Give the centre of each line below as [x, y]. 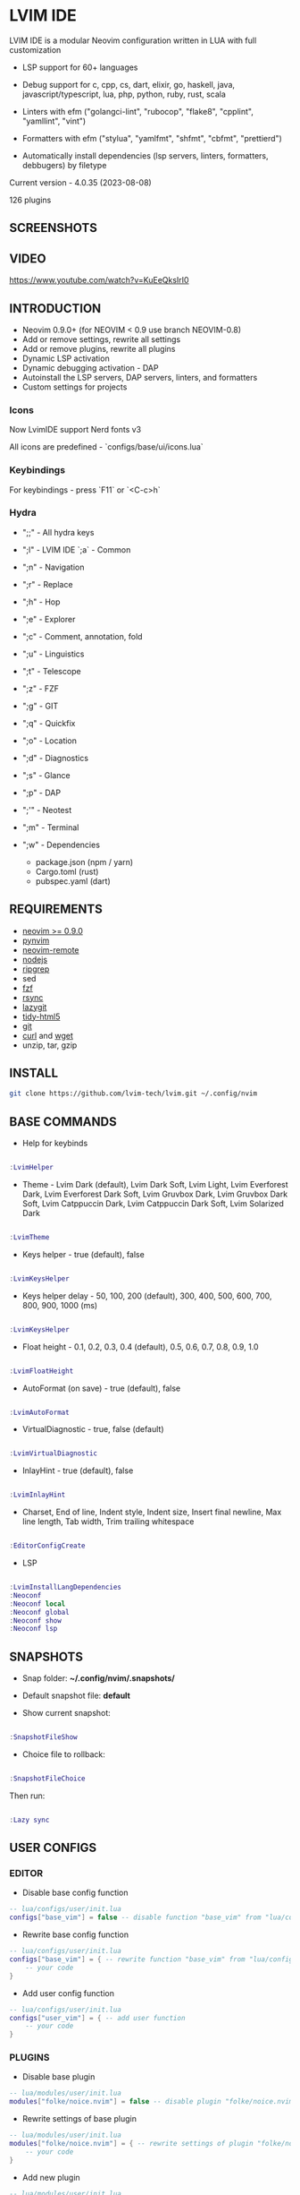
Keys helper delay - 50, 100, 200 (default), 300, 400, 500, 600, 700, [147, 1296]
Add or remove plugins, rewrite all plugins [99, 348]
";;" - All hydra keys [58, 532]
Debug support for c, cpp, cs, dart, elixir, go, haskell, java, [128, 84]
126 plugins [30, 200]
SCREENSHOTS [54, 228]
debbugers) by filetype [64, 165]
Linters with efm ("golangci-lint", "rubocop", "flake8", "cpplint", [138, 111]
